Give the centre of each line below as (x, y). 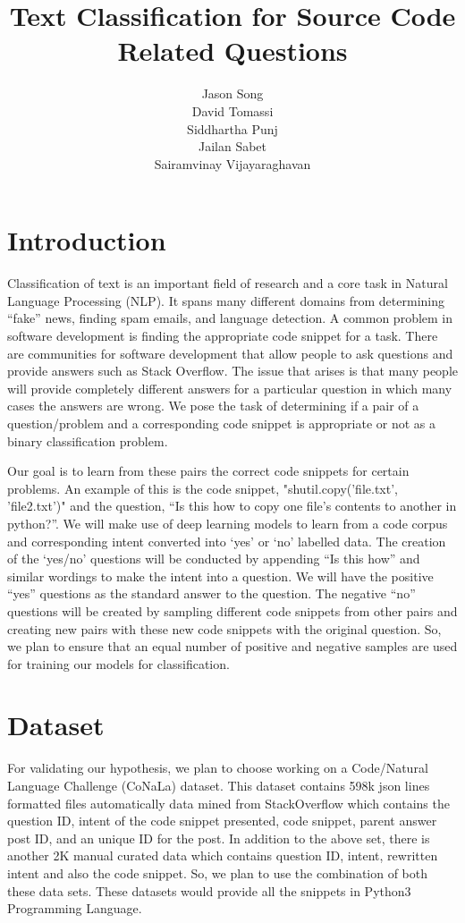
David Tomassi (232, 110)
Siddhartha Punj (232, 128)
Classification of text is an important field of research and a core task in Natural (228, 283)
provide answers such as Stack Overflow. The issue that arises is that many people (233, 371)
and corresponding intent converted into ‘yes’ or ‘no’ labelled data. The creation (227, 541)
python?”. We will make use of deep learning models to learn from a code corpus (228, 523)
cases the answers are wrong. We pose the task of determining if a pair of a (213, 406)
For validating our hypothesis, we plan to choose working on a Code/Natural (218, 768)
